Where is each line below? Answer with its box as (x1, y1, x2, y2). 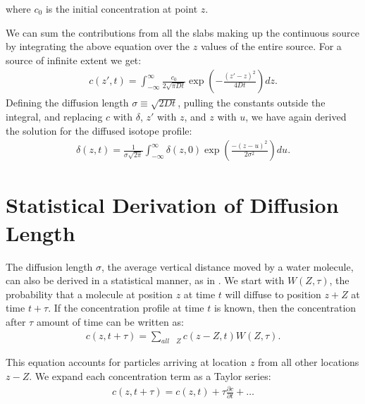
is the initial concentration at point (45, 1, 198, 16)
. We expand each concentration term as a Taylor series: (29, 368, 271, 383)
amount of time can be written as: (36, 314, 184, 329)
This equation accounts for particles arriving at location (6, 355, 247, 369)
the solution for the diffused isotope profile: (6, 123, 192, 137)
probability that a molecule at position (6, 286, 173, 301)
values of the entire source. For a (200, 39, 342, 54)
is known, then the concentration (214, 300, 357, 315)
